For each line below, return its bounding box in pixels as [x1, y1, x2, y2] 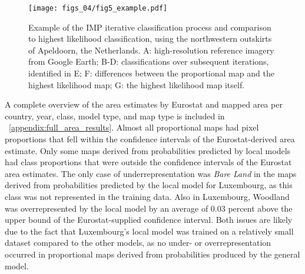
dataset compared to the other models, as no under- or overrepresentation [5, 236, 271, 249]
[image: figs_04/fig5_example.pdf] [28, 4, 168, 12]
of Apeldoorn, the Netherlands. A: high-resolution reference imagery [28, 44, 274, 56]
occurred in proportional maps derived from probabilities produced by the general [5, 248, 300, 260]
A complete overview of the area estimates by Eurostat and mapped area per [5, 98, 283, 111]
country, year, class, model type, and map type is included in [5, 109, 225, 122]
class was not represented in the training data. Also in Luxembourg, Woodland [5, 190, 290, 202]
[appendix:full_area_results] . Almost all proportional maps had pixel [9, 121, 259, 133]
